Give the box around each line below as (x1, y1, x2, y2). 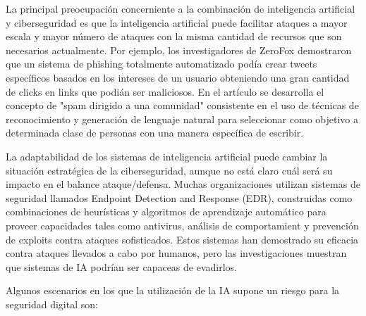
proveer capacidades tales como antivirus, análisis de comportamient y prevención (6, 217, 359, 232)
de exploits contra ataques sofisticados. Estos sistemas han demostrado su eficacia (6, 232, 359, 246)
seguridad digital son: (6, 296, 98, 311)
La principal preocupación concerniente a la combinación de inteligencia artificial (6, 1, 355, 15)
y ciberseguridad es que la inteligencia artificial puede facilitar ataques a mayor (6, 15, 348, 30)
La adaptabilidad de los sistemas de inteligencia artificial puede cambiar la (6, 148, 328, 163)
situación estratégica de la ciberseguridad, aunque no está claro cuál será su (6, 163, 333, 177)
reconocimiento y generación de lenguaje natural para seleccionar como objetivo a (6, 111, 358, 126)
